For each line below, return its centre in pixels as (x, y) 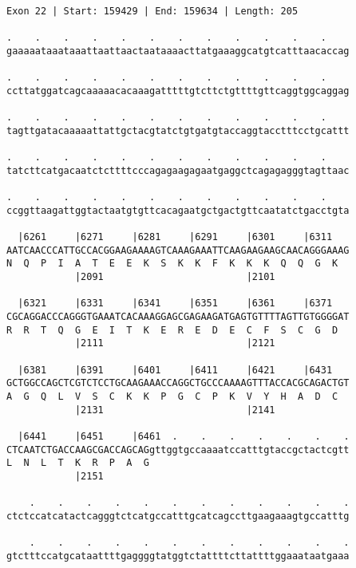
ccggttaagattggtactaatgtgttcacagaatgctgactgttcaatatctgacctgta (178, 210)
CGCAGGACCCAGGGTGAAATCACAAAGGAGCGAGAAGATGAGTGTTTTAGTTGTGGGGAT (178, 317)
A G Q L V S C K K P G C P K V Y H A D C (172, 397)
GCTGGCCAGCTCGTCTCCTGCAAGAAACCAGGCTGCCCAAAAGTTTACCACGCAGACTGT (178, 383)
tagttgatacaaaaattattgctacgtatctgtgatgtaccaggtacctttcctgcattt (178, 130)
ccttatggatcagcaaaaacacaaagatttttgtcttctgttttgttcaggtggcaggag (178, 91)
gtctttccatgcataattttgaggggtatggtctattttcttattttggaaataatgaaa (178, 556)
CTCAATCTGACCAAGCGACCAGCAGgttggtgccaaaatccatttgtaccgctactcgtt (178, 450)
